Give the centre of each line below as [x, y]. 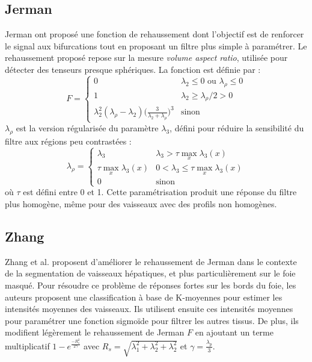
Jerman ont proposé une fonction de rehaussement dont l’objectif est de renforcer [154, 34]
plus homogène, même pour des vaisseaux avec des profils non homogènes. [141, 204]
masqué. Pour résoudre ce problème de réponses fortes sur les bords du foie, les [151, 285]
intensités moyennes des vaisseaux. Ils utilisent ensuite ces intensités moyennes [149, 309]
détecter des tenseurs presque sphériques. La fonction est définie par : [133, 69]
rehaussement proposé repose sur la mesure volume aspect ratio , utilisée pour [146, 58]
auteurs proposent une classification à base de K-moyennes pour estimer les [144, 297]
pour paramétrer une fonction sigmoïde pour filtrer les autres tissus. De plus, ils [152, 320]
